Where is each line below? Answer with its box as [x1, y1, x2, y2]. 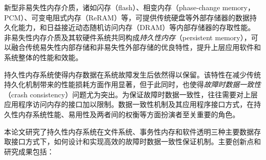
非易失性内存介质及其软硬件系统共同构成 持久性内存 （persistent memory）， [4, 32, 251, 42]
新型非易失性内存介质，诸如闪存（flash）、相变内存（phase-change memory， [4, 2, 255, 12]
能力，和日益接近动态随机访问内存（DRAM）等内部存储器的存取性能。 [18, 22, 255, 33]
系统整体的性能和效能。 [4, 51, 83, 62]
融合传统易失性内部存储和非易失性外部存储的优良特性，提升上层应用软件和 [11, 42, 261, 52]
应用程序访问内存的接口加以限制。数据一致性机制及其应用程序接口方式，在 [4, 99, 254, 110]
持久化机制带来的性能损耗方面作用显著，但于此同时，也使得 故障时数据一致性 [4, 79, 261, 90]
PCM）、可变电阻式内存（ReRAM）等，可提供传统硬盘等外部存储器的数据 [4, 12, 250, 22]
